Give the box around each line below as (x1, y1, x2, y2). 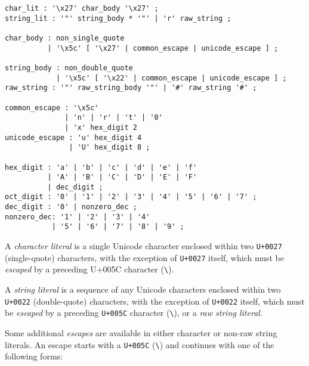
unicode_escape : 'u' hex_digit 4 (5, 133, 142, 142)
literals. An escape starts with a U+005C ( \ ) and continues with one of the (5, 338, 274, 351)
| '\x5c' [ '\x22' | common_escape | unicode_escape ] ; (55, 73, 287, 82)
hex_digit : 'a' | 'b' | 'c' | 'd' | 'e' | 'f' (5, 163, 197, 172)
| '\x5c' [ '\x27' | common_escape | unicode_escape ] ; (47, 44, 279, 52)
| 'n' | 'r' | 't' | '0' (64, 113, 163, 122)
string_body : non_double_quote (5, 63, 133, 72)
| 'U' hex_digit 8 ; (69, 143, 150, 152)
